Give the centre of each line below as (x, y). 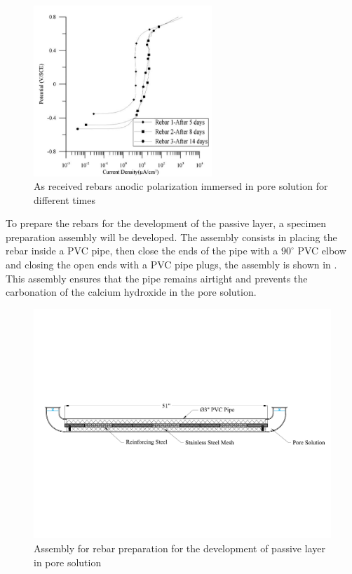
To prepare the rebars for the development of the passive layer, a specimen (166, 223)
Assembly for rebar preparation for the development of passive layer (180, 548)
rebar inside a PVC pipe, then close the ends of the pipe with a (142, 251)
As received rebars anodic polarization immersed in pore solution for (181, 186)
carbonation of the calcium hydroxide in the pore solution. (131, 292)
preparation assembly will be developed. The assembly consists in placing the (171, 237)
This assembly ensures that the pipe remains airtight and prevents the (157, 278)
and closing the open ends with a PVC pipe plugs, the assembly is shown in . (171, 265)
